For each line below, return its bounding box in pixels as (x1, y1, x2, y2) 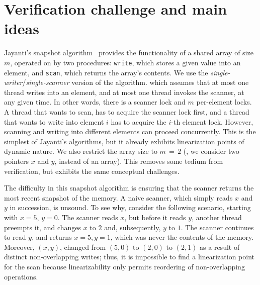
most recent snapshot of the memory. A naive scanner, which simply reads (4, 192, 233, 203)
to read (4, 232, 26, 242)
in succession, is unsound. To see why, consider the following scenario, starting (10, 202, 251, 213)
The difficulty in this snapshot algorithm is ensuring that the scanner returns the (4, 182, 254, 193)
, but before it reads (124, 212, 186, 222)
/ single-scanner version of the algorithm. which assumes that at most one (22, 77, 249, 87)
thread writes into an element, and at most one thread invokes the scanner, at (4, 86, 244, 97)
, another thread (192, 212, 242, 222)
